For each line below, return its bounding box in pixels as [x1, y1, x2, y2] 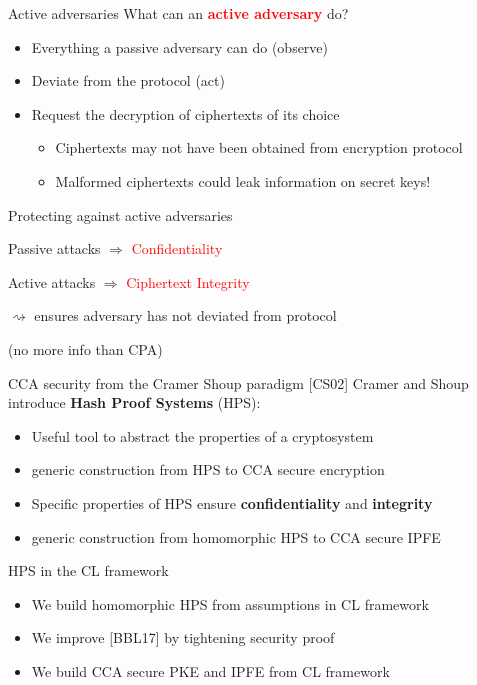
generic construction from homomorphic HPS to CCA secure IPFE [31, 526, 441, 547]
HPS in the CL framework [8, 560, 169, 581]
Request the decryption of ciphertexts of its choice [31, 103, 340, 124]
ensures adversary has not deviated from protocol [34, 305, 337, 326]
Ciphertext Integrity [126, 271, 250, 292]
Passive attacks [8, 238, 101, 259]
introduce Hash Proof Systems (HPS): [8, 392, 261, 413]
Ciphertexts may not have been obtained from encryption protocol [55, 137, 463, 158]
